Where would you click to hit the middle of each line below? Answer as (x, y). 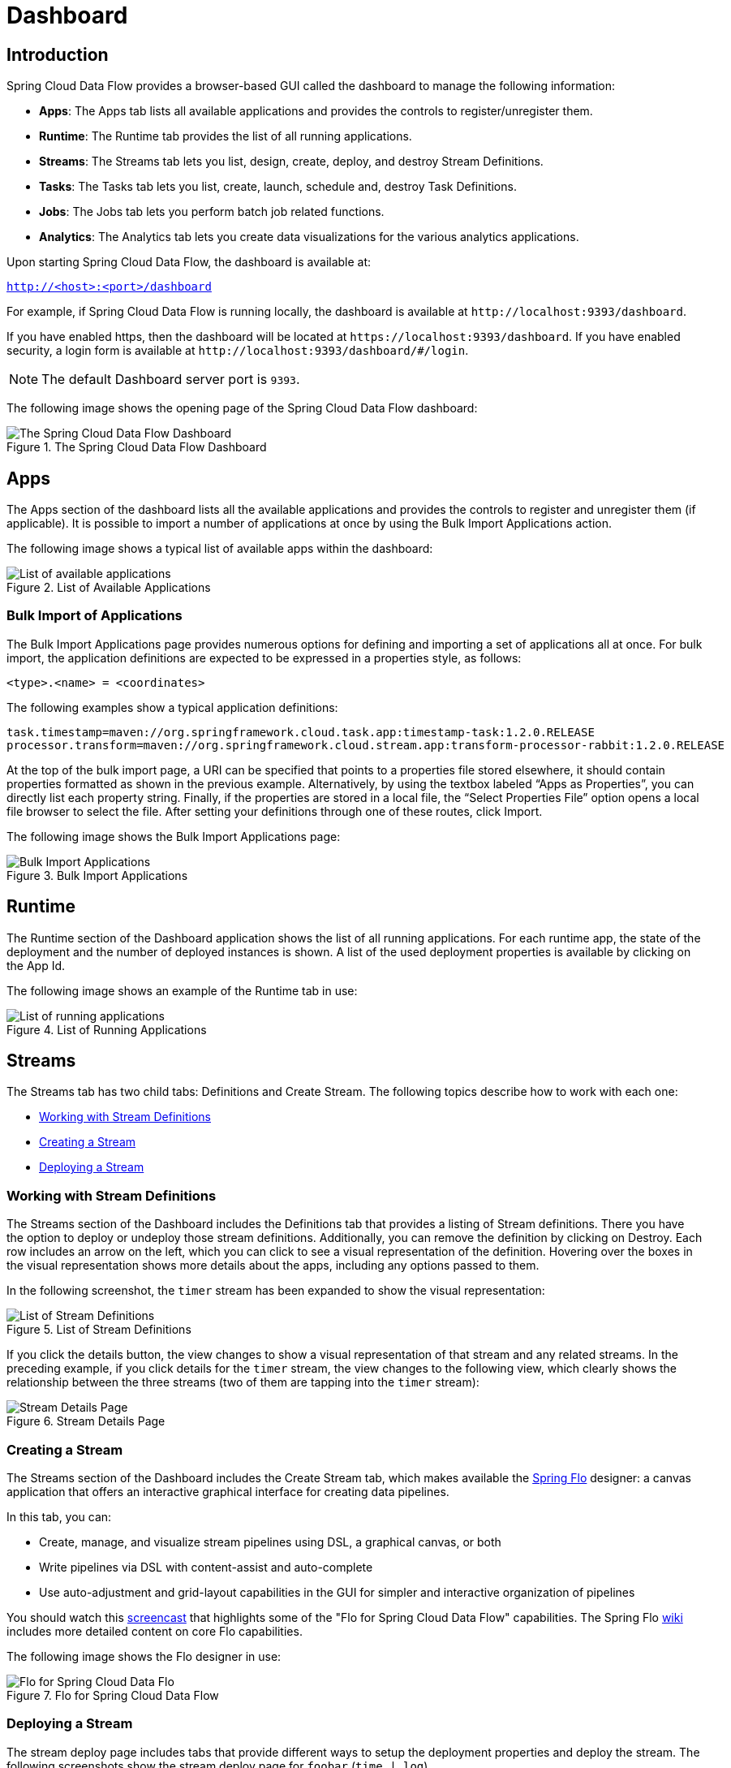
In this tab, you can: (59, 1516)
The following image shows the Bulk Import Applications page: (174, 836)
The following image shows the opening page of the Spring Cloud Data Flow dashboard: (242, 408)
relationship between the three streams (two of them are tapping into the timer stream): (243, 1382)
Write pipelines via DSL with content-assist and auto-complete (206, 1567)
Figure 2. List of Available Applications (109, 588)
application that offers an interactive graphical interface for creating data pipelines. (228, 1491)
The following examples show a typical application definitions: (172, 707)
